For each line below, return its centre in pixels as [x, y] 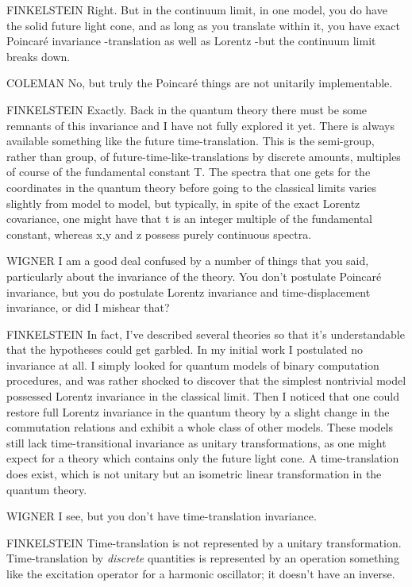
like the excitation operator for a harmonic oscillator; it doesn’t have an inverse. [201, 574]
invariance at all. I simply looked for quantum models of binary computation [193, 364]
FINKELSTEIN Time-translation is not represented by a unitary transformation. [204, 542]
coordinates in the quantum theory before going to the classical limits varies [192, 187]
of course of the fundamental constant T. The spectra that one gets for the [189, 172]
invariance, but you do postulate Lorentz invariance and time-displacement [189, 292]
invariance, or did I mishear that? [88, 307]
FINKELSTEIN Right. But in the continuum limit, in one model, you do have [197, 10]
